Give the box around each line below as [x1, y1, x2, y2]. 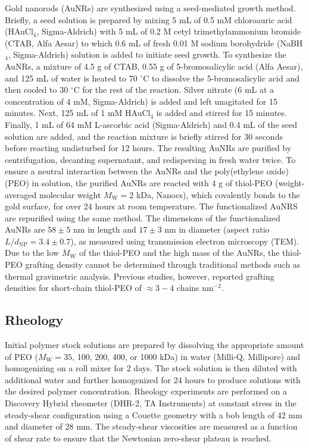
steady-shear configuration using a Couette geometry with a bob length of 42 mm [5, 408, 302, 421]
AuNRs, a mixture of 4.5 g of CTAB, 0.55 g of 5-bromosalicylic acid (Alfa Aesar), [5, 59, 303, 72]
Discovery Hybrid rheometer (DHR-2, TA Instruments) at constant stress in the [5, 397, 296, 409]
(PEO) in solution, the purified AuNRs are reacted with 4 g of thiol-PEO [5, 176, 273, 189]
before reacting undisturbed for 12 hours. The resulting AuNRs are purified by [5, 142, 292, 154]
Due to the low [5, 246, 60, 259]
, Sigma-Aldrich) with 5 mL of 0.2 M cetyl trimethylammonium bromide [36, 25, 301, 37]
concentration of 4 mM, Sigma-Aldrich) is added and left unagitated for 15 [5, 95, 277, 107]
